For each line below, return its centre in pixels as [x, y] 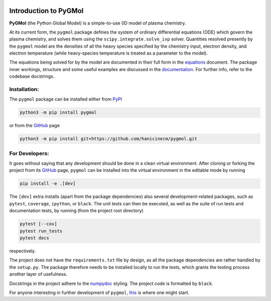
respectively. [23, 251]
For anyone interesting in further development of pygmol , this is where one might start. [99, 292]
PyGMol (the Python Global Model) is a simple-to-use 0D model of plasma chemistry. [98, 23]
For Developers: [29, 153]
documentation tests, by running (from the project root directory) [76, 211]
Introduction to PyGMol [46, 11]
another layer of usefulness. [38, 274]
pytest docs [35, 238]
